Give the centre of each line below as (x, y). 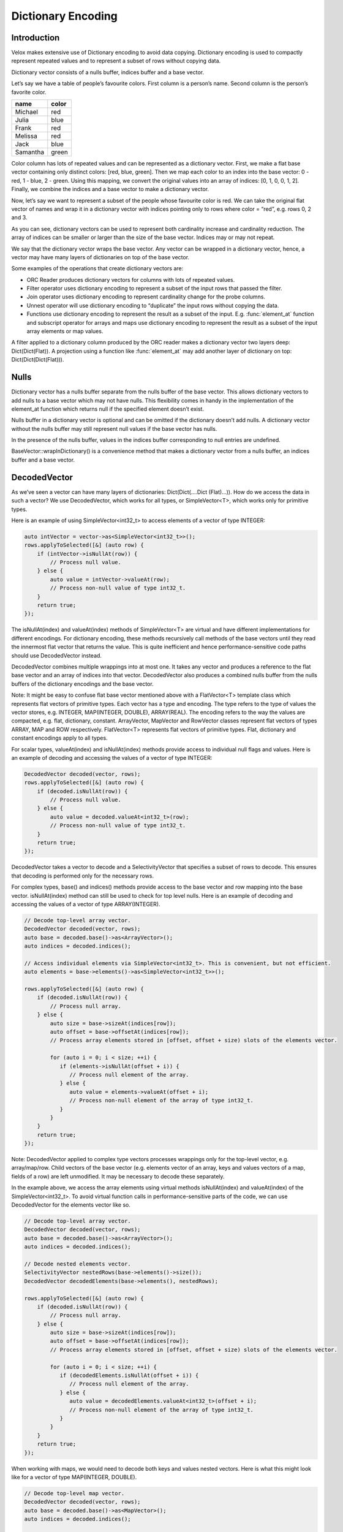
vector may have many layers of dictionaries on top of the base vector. (100, 257)
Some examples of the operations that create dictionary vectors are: (97, 268)
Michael (26, 112)
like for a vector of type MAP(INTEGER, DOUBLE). (74, 1477)
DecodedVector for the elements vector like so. (71, 1205)
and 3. (19, 218)
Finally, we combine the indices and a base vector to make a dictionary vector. (110, 189)
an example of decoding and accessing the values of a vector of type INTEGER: (112, 757)
